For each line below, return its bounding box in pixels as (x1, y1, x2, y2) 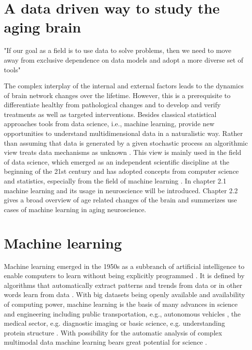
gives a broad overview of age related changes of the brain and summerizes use (4, 195, 237, 205)
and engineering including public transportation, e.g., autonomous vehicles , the (4, 308, 241, 318)
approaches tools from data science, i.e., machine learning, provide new (4, 118, 215, 129)
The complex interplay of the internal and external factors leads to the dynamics (4, 81, 244, 91)
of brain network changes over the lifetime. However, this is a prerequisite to (4, 90, 231, 100)
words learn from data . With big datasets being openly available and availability (4, 289, 245, 300)
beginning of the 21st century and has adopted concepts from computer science (4, 166, 239, 176)
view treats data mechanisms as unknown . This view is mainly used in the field (4, 147, 241, 157)
